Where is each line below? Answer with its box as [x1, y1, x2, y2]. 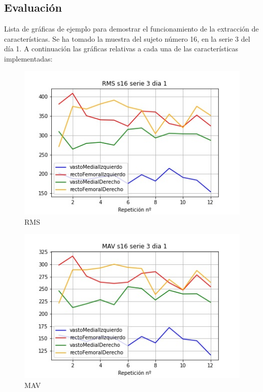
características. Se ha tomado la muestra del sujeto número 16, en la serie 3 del [4, 33, 250, 44]
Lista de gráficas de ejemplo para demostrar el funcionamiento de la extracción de [4, 23, 259, 34]
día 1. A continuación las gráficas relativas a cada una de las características [4, 43, 239, 54]
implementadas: [4, 53, 53, 64]
